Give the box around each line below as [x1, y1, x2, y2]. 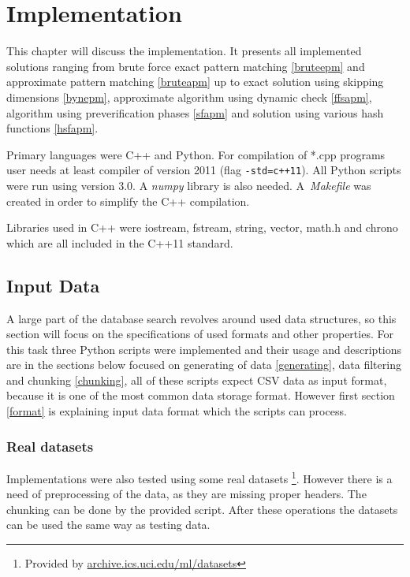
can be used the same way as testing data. [6, 516, 211, 533]
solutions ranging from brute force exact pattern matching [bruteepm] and [6, 58, 365, 74]
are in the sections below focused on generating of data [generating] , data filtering [6, 356, 401, 373]
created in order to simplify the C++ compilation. [6, 192, 250, 209]
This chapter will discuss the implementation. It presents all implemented [6, 43, 362, 59]
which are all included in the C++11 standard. [6, 234, 233, 251]
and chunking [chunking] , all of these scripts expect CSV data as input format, [6, 371, 387, 388]
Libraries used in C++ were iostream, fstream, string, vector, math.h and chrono [6, 219, 398, 236]
